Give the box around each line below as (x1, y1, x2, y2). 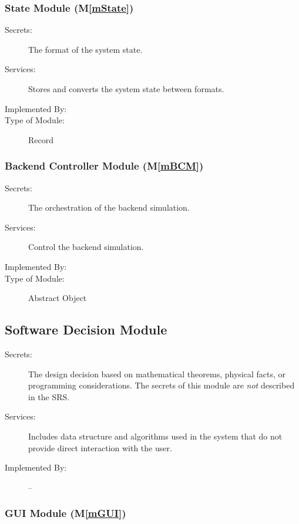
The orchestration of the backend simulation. (28, 201, 190, 214)
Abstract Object (28, 292, 87, 304)
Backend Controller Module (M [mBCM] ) (5, 158, 204, 173)
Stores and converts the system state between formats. (28, 83, 224, 94)
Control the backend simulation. (28, 241, 144, 253)
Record (28, 133, 54, 146)
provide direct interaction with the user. (28, 441, 172, 454)
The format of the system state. (28, 43, 143, 55)
